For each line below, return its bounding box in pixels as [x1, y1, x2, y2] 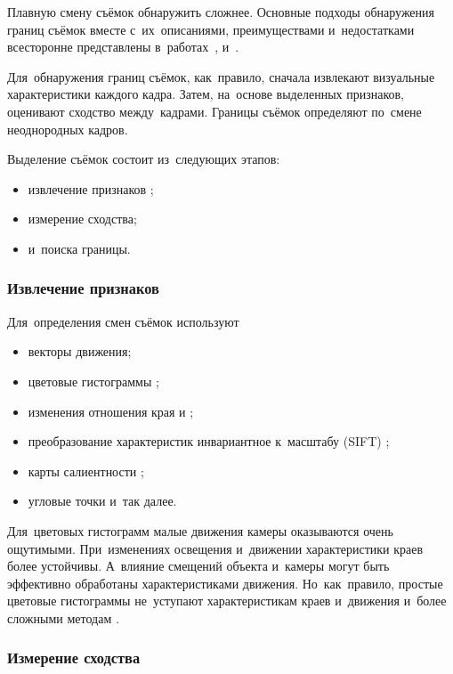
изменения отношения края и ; [28, 402, 194, 420]
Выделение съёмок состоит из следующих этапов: [7, 150, 280, 168]
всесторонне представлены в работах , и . [7, 37, 239, 56]
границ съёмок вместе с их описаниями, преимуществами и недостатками [7, 20, 415, 38]
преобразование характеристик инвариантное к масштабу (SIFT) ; [28, 432, 390, 451]
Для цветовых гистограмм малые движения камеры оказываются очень [7, 521, 393, 540]
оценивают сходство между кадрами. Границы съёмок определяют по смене [7, 102, 422, 120]
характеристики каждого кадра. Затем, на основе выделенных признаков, [7, 85, 405, 103]
